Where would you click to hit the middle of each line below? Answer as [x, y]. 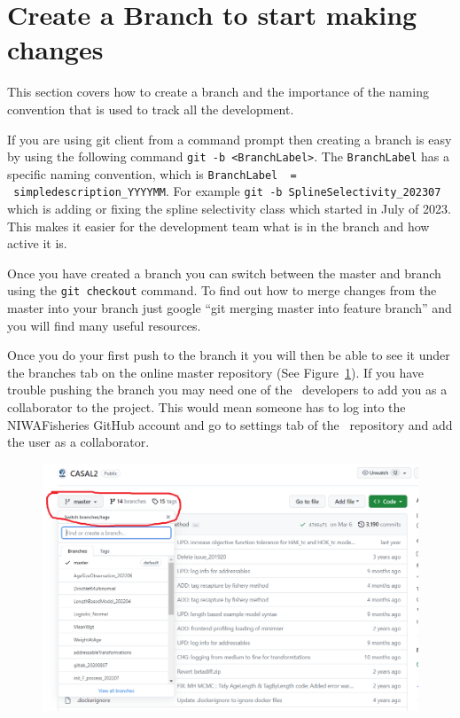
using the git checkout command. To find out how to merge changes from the [222, 290]
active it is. [37, 243]
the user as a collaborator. [78, 442]
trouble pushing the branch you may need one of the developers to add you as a [227, 390]
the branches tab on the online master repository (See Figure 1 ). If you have [216, 372]
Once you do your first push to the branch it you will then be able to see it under [229, 355]
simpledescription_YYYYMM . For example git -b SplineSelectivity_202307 [227, 191]
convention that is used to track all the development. [151, 109]
